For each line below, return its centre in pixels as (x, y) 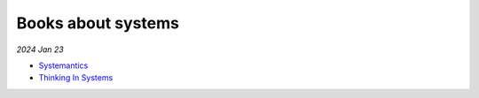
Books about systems (98, 23)
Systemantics (63, 65)
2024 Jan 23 (40, 49)
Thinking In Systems (76, 78)
